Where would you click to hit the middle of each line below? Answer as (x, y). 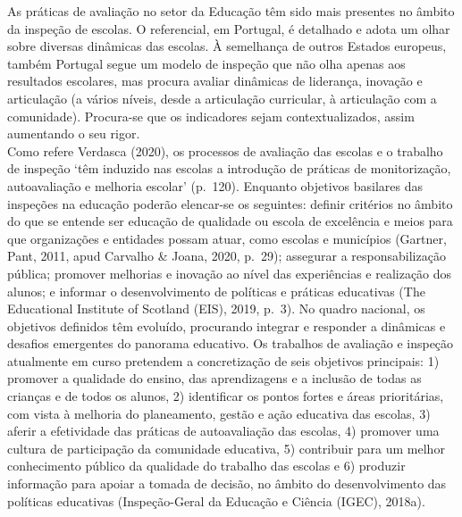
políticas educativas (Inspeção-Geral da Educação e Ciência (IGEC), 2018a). (216, 500)
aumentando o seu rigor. (74, 133)
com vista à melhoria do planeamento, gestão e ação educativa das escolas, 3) (219, 413)
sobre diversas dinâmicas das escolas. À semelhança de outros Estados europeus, (227, 46)
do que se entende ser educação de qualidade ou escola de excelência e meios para (230, 221)
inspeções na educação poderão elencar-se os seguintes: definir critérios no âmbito (230, 203)
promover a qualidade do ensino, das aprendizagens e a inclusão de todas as (214, 378)
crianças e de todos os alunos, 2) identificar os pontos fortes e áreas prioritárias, (226, 396)
